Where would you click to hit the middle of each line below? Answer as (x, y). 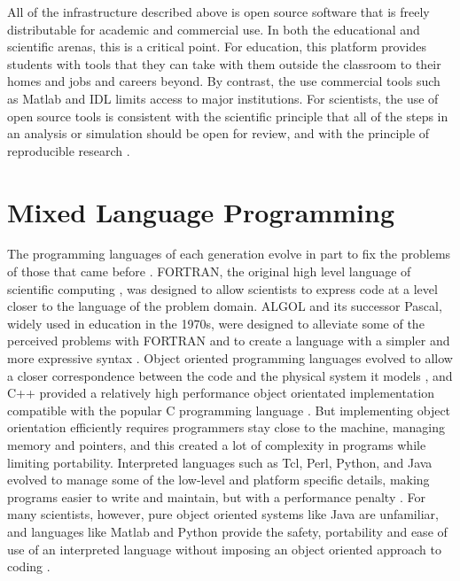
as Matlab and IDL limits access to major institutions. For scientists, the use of (223, 98)
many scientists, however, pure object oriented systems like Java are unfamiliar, (223, 514)
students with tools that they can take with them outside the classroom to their (224, 63)
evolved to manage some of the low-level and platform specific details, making (218, 480)
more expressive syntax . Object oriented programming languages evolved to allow (230, 358)
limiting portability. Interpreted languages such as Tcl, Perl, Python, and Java (220, 462)
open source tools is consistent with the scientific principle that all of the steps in (228, 116)
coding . (29, 566)
